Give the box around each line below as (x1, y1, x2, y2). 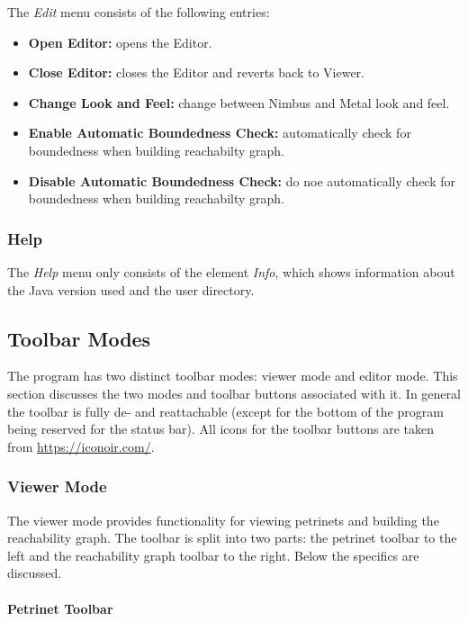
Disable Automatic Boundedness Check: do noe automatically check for (28, 171, 456, 190)
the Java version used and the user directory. (7, 280, 255, 299)
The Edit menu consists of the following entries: (7, 3, 270, 21)
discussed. (7, 563, 62, 582)
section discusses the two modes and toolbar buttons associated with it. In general (7, 383, 461, 402)
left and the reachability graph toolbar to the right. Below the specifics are (7, 545, 419, 564)
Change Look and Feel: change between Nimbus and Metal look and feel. (28, 93, 450, 112)
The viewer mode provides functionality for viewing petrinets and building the (7, 510, 439, 529)
